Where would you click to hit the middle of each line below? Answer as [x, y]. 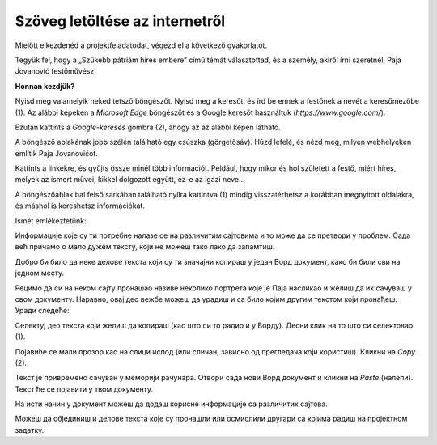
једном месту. [40, 273]
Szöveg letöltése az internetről [120, 21]
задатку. [30, 430]
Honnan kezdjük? [45, 86]
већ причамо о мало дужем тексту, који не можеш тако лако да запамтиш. [145, 247]
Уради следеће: [42, 311]
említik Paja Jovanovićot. [57, 153]
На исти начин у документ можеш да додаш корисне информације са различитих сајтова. [171, 404]
